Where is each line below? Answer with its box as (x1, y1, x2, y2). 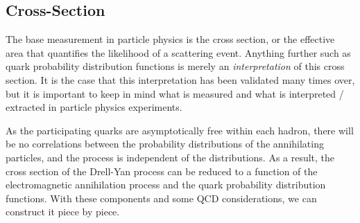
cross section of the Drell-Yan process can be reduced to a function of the (6, 163, 318, 178)
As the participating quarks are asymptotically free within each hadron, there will (6, 123, 354, 137)
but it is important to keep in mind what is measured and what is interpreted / (6, 86, 344, 100)
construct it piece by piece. (6, 204, 120, 219)
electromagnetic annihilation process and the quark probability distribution (6, 177, 326, 192)
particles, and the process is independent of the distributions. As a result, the (6, 150, 335, 164)
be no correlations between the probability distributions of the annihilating (6, 136, 324, 151)
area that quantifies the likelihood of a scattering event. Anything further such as (6, 45, 351, 60)
